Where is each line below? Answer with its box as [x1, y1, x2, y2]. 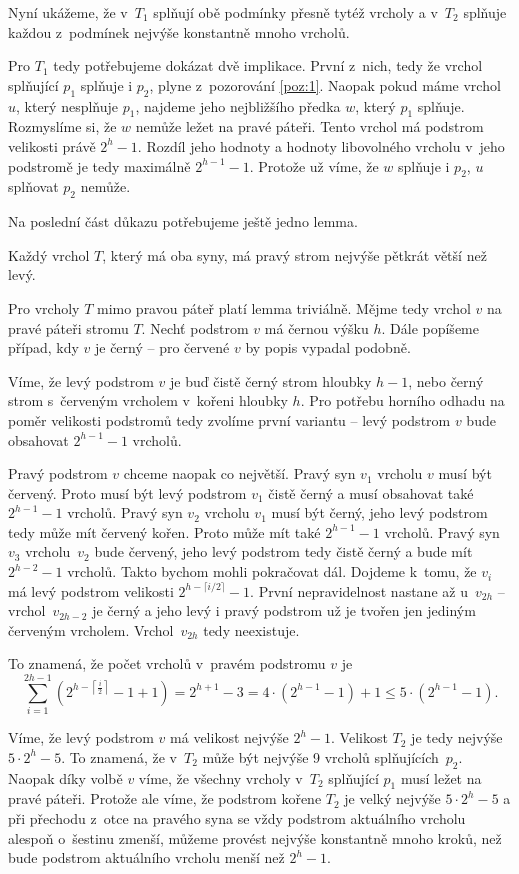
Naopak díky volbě [8, 767, 123, 788]
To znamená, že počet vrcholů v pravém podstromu [8, 653, 326, 674]
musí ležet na [400, 767, 482, 788]
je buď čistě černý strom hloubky [170, 370, 372, 391]
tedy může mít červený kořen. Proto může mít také [8, 521, 321, 542]
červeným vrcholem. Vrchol [8, 619, 174, 640]
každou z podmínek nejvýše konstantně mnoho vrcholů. [8, 21, 350, 42]
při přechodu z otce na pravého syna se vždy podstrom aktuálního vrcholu [8, 807, 466, 828]
